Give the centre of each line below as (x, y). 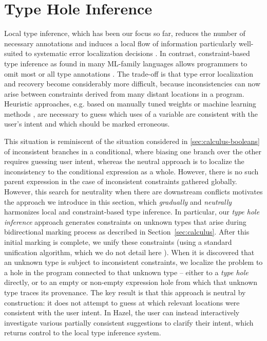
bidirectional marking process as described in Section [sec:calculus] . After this (127, 232)
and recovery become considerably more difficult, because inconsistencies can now (132, 84)
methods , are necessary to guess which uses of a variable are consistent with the (131, 113)
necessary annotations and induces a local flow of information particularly (120, 43)
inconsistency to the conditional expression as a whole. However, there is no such (131, 171)
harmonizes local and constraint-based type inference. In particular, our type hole (132, 212)
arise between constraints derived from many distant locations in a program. (124, 93)
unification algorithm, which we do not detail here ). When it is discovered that (129, 252)
